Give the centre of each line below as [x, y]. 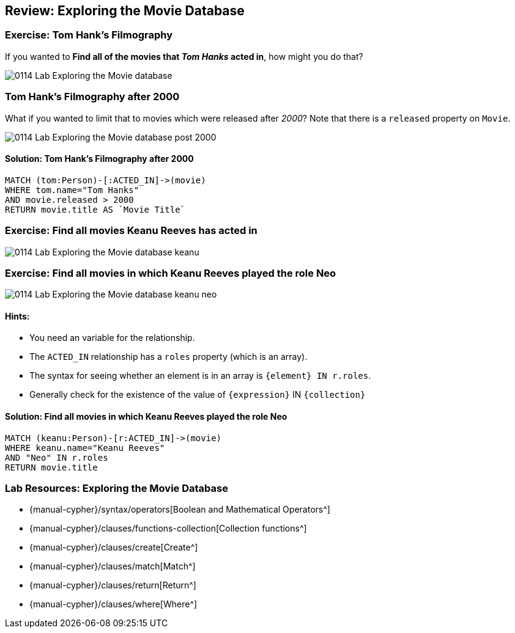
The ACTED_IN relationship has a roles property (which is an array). [169, 357]
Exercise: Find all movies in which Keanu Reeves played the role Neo [171, 273]
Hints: [17, 316]
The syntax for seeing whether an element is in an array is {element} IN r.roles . [200, 376]
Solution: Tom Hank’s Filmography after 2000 [99, 159]
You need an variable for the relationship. [112, 338]
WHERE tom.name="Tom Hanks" [72, 190]
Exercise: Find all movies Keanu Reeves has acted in [131, 231]
